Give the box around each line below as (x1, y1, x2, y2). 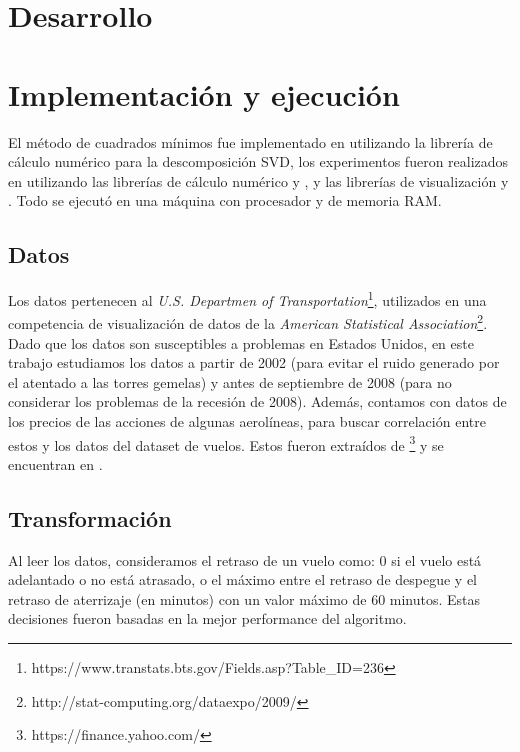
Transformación (8, 502, 172, 533)
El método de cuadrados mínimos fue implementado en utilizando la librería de (8, 131, 493, 152)
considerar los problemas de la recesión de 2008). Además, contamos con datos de (8, 391, 507, 412)
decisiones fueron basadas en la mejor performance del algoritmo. (8, 608, 407, 629)
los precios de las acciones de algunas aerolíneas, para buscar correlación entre (8, 410, 486, 431)
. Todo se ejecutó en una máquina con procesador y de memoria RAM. (8, 190, 442, 211)
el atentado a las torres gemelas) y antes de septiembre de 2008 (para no (8, 371, 452, 392)
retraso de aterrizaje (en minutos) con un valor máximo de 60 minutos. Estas (8, 588, 481, 609)
